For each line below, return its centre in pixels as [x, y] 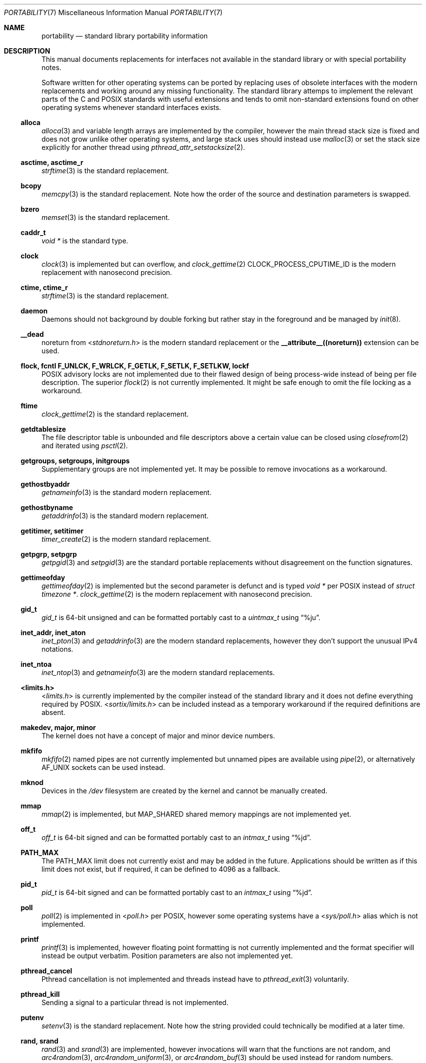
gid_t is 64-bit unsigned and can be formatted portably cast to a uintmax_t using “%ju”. [181, 617]
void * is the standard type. [85, 241]
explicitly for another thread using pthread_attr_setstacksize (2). [143, 147]
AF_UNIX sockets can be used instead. [103, 767]
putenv [32, 1017]
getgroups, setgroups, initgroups [75, 461]
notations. [57, 649]
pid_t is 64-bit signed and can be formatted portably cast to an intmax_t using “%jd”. [177, 892]
